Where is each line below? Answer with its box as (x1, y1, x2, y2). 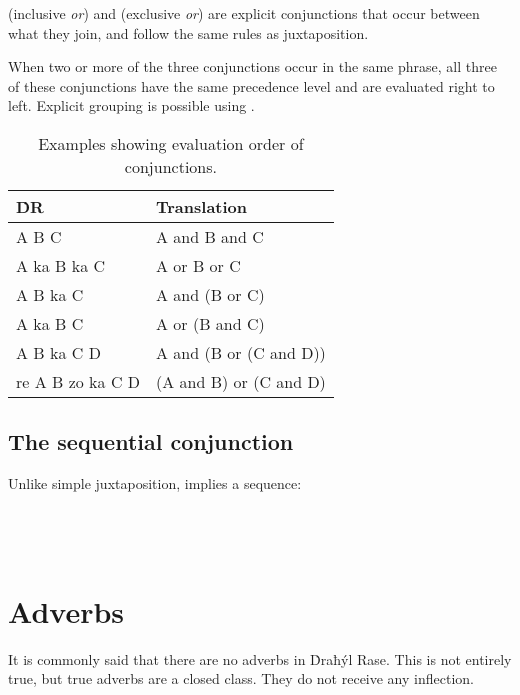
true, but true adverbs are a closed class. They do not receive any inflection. (8, 668, 474, 689)
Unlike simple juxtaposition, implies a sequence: (8, 473, 302, 494)
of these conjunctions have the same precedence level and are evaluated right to (8, 75, 495, 96)
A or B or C (156, 253, 241, 277)
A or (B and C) (156, 311, 265, 335)
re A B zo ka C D (16, 369, 141, 393)
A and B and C (156, 224, 264, 248)
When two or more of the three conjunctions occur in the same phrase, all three (8, 56, 497, 77)
